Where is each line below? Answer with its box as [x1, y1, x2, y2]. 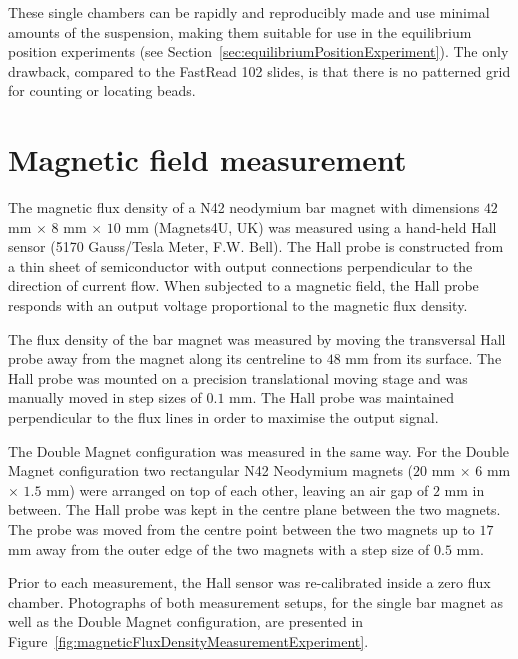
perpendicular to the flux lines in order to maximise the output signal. [8, 407, 439, 428]
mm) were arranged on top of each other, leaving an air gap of [46, 479, 429, 500]
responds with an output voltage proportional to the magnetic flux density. [8, 295, 468, 316]
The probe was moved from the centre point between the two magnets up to [8, 519, 475, 539]
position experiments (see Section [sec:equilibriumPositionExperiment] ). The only [8, 41, 509, 62]
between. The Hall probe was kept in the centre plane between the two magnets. [8, 499, 501, 520]
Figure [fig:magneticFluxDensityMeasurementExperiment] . [8, 630, 369, 651]
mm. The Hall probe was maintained [229, 387, 454, 408]
